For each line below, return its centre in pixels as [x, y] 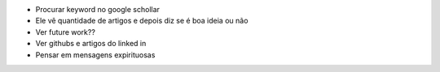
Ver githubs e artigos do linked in [91, 44]
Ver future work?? [65, 32]
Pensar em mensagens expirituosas [95, 55]
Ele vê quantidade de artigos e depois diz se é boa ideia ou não [142, 21]
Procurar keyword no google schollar [98, 9]
